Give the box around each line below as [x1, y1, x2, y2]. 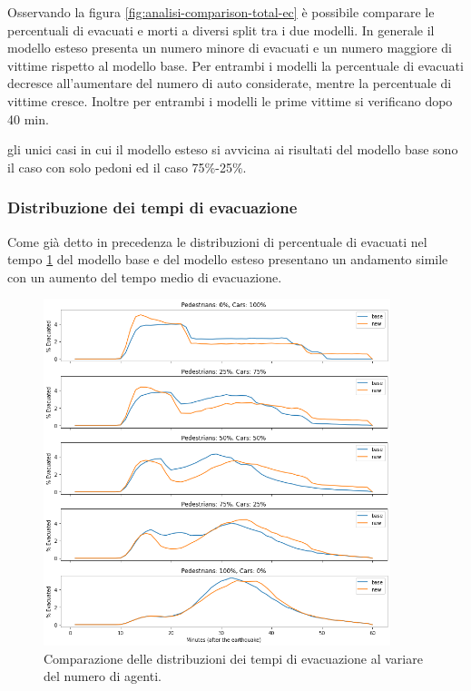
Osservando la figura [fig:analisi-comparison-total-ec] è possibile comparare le [7, 3, 435, 21]
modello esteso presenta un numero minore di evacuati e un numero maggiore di [7, 38, 452, 57]
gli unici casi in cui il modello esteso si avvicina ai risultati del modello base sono [7, 140, 458, 159]
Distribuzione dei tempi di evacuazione [7, 196, 298, 219]
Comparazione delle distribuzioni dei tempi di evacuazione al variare [44, 648, 423, 667]
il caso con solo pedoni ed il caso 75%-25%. [7, 157, 247, 176]
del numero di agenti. [44, 666, 162, 686]
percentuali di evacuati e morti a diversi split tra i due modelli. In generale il [7, 20, 435, 39]
